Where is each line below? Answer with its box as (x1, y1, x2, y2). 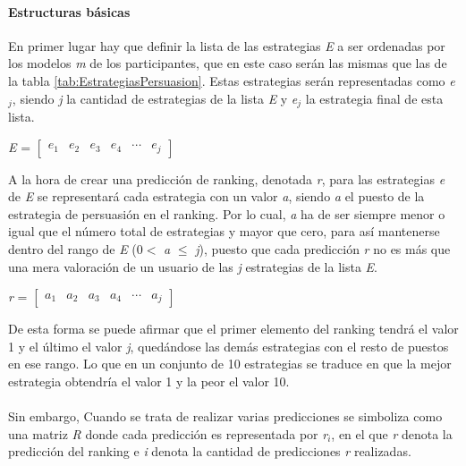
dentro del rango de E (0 (8, 240, 143, 258)
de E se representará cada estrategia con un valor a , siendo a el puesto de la (8, 187, 425, 206)
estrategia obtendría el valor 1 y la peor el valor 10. (8, 371, 290, 390)
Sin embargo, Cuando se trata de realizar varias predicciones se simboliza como (8, 407, 443, 426)
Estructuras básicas (8, 2, 131, 21)
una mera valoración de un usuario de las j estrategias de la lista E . (8, 257, 377, 275)
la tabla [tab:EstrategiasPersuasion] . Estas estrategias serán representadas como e (8, 71, 455, 89)
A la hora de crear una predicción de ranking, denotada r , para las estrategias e (8, 169, 445, 188)
